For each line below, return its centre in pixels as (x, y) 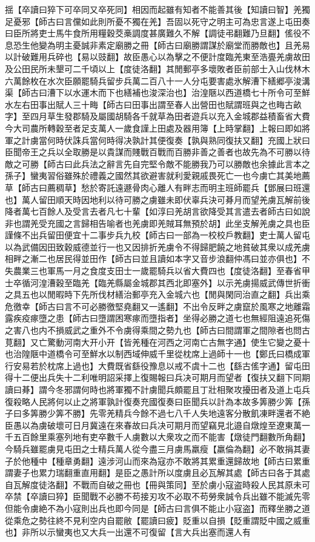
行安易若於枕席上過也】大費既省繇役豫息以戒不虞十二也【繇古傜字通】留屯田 (157, 365)
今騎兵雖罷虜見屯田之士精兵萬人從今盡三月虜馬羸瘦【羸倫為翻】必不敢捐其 (153, 448)
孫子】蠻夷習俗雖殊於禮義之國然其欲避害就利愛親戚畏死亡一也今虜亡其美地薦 (157, 176)
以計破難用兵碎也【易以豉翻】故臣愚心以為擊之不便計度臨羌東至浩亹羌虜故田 (157, 57)
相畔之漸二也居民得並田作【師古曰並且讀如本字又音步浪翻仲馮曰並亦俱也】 (153, 259)
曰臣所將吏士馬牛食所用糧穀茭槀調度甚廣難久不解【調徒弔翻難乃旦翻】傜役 (153, 33)
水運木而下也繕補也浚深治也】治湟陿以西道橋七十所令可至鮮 (191, 92)
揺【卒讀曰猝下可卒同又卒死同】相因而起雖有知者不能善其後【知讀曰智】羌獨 (157, 9)
